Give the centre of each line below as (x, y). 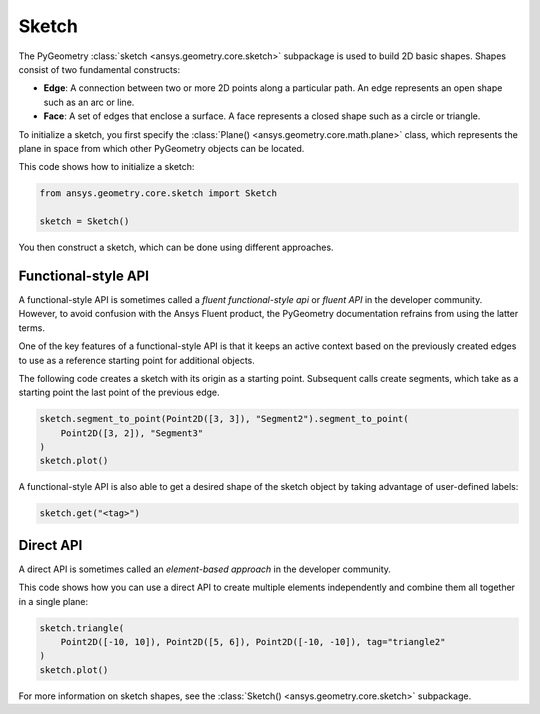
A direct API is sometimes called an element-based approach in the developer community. (205, 569)
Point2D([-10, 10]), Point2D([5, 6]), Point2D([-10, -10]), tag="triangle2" (253, 642)
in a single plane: (53, 601)
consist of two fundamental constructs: (99, 69)
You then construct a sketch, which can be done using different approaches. (176, 247)
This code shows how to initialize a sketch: (106, 167)
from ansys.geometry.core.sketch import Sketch (158, 193)
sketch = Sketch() (84, 221)
